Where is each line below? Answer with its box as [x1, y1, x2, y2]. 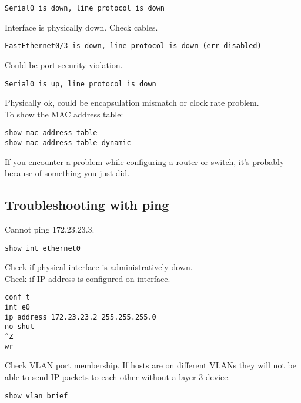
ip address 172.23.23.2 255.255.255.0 [5, 313, 156, 321]
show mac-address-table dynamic [5, 139, 131, 147]
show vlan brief [5, 391, 68, 400]
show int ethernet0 [5, 244, 81, 253]
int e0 [5, 303, 30, 312]
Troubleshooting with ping [5, 196, 169, 214]
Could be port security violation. [5, 58, 123, 70]
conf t [5, 293, 30, 302]
